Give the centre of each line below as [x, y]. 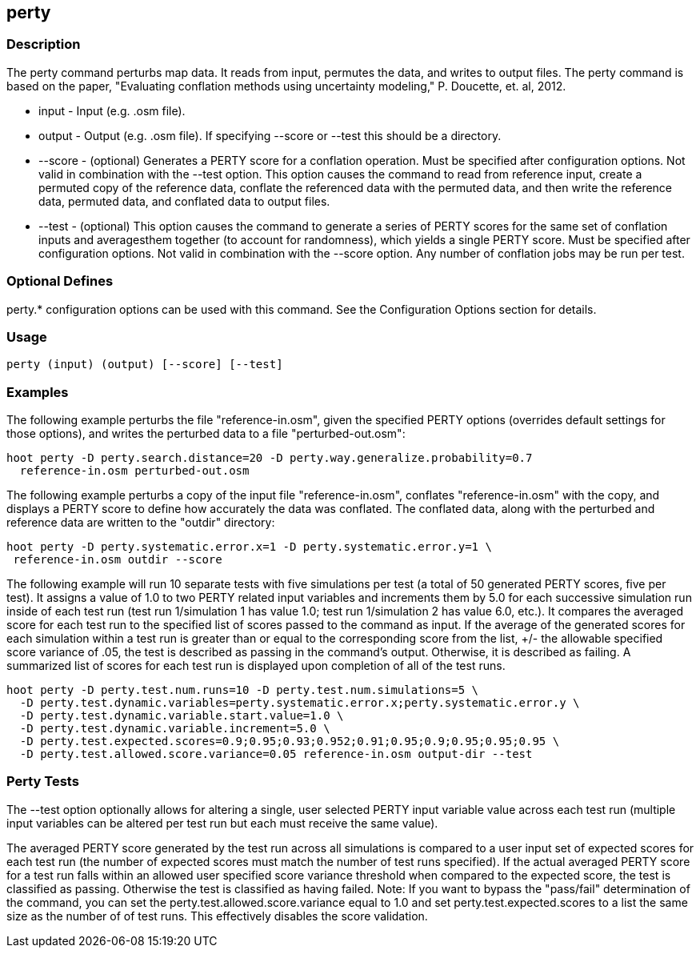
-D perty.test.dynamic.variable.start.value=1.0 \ [182, 716]
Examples [38, 392]
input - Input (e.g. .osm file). [112, 110]
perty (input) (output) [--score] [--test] [145, 365]
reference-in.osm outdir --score [118, 560]
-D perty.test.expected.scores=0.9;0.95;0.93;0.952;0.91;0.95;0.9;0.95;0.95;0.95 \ [290, 742]
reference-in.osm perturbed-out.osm [134, 471]
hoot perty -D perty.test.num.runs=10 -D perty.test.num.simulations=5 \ [243, 690]
